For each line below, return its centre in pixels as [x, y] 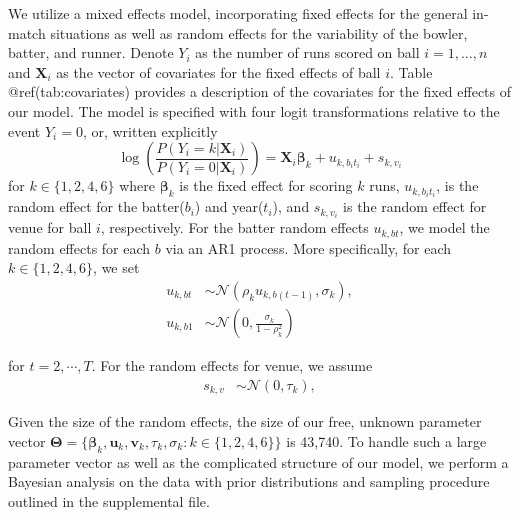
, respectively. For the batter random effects [234, 227]
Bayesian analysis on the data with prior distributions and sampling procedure [249, 481]
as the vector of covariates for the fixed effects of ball [218, 71]
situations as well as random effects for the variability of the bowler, [259, 32]
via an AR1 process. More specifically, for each [308, 247]
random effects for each [79, 247]
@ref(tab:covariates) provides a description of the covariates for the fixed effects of [260, 91]
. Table [411, 71]
